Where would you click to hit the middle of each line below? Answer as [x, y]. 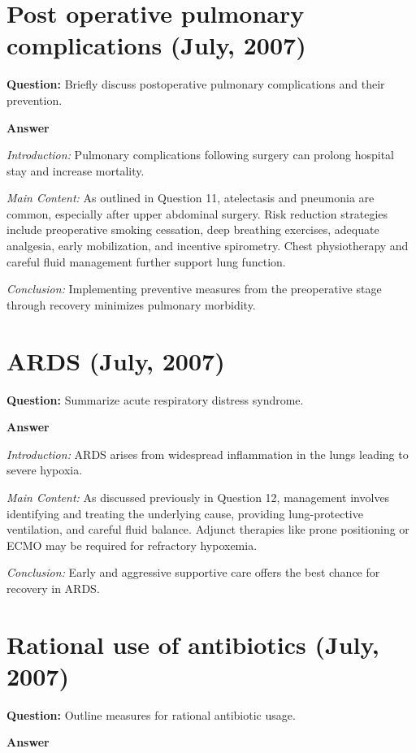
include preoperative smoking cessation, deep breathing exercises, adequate [193, 229]
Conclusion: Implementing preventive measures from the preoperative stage [194, 289]
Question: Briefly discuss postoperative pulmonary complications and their [196, 84]
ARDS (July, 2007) [116, 360]
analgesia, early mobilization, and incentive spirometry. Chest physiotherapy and [208, 246]
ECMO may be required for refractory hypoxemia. [132, 545]
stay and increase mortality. [76, 170]
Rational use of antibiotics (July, [193, 644]
